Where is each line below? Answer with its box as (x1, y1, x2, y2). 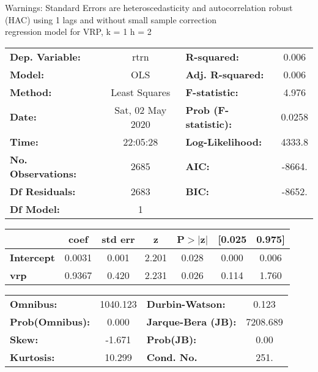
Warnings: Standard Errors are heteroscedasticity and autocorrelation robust (5, 1, 293, 13)
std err (102, 231, 135, 246)
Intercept (10, 250, 55, 264)
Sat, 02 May (114, 102, 167, 117)
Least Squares (111, 84, 171, 99)
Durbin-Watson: (146, 296, 226, 311)
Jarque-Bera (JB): (146, 314, 237, 329)
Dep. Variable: (10, 49, 81, 64)
